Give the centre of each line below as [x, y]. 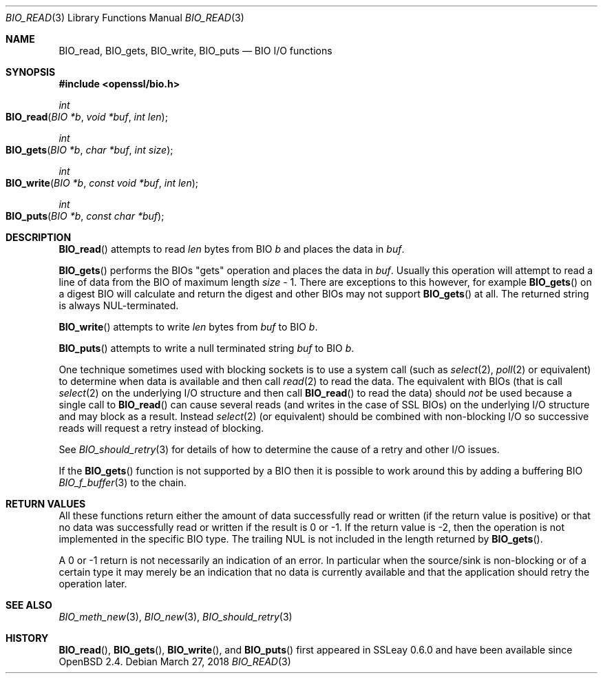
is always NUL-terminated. [119, 305]
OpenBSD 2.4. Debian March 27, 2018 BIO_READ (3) [175, 661]
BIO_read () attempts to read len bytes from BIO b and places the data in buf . [232, 249]
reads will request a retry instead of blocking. [161, 428]
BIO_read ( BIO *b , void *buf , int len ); [87, 117]
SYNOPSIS [31, 72]
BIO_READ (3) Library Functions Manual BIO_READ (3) [125, 18]
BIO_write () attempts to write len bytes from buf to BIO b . [188, 327]
